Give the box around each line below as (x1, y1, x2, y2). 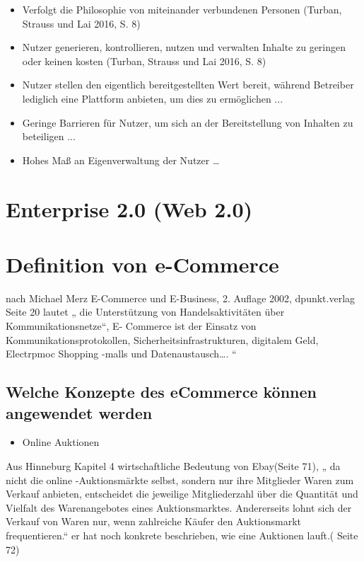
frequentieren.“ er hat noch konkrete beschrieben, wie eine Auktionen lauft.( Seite (6, 527, 358, 542)
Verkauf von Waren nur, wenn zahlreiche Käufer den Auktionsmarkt (6, 514, 302, 529)
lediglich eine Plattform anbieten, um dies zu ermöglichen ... (22, 91, 283, 105)
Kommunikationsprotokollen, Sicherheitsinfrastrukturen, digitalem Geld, (6, 332, 319, 347)
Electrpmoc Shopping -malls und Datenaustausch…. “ (6, 346, 237, 361)
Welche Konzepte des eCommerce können (6, 381, 317, 403)
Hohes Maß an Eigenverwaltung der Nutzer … (22, 152, 220, 167)
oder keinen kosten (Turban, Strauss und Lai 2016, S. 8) (22, 53, 266, 68)
